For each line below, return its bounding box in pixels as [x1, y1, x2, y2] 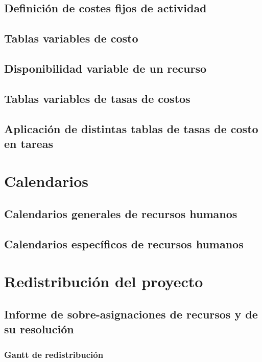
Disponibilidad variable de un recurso [4, 60, 207, 76]
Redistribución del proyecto [4, 271, 203, 292]
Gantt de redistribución [4, 348, 104, 360]
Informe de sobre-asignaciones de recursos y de [4, 306, 258, 322]
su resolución [4, 321, 74, 337]
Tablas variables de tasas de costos [4, 90, 190, 106]
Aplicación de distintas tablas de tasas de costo [4, 120, 258, 136]
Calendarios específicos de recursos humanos [4, 236, 244, 251]
